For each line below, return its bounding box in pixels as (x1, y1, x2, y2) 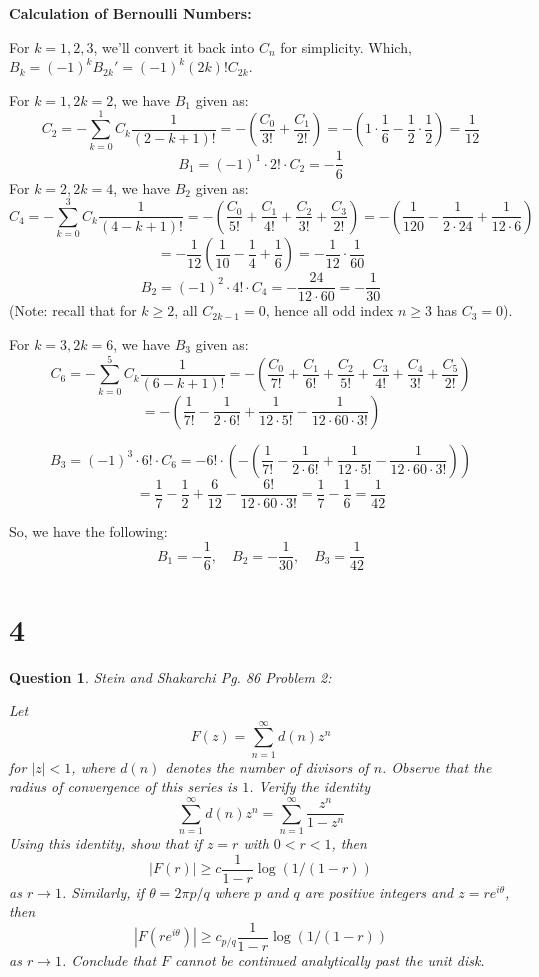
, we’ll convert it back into (93, 36, 255, 57)
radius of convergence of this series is (9, 776, 238, 797)
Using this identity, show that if (9, 833, 202, 854)
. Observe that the (382, 756, 492, 777)
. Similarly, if (61, 881, 145, 902)
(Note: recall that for (9, 300, 137, 321)
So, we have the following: (9, 520, 168, 541)
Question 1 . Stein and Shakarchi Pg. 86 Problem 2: (9, 666, 332, 687)
